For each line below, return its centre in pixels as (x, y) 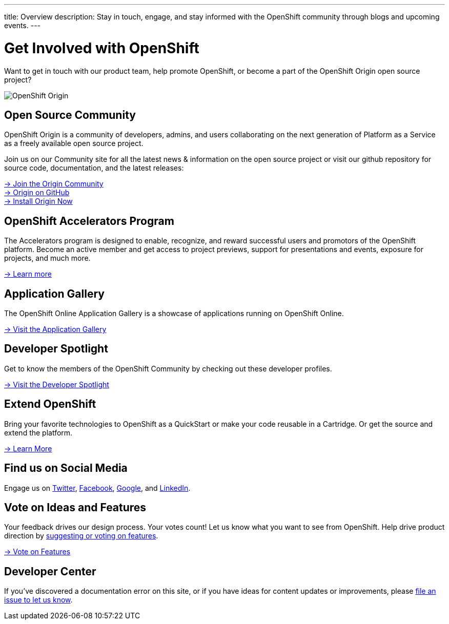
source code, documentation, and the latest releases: (94, 168)
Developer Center (50, 571)
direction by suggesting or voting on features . (81, 536)
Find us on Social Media (66, 468)
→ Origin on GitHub (37, 193)
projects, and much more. (47, 258)
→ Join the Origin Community (54, 184)
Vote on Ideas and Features (75, 507)
